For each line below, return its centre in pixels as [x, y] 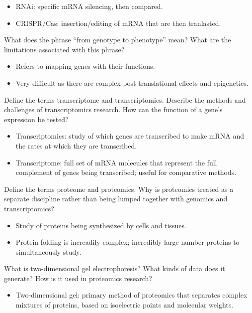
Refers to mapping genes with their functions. [85, 66]
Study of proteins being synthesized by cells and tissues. [101, 225]
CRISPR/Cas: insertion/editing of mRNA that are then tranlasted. [118, 23]
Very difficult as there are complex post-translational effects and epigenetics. [132, 82]
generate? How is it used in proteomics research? [78, 278]
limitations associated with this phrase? [64, 49]
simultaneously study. [48, 251]
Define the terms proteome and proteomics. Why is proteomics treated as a [119, 189]
